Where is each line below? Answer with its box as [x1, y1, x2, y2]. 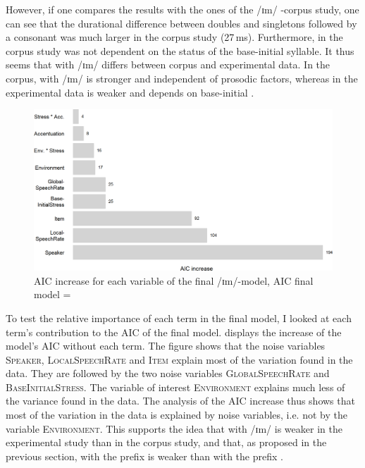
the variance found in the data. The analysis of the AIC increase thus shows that [6, 393, 355, 408]
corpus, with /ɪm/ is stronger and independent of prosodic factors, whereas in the [6, 70, 358, 85]
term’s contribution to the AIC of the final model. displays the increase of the [6, 324, 342, 339]
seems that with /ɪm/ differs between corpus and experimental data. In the [6, 57, 330, 72]
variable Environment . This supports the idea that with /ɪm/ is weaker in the [6, 421, 342, 436]
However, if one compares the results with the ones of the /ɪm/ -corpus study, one [6, 2, 359, 16]
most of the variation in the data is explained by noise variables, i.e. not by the [6, 407, 347, 422]
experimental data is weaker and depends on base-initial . [6, 85, 254, 99]
